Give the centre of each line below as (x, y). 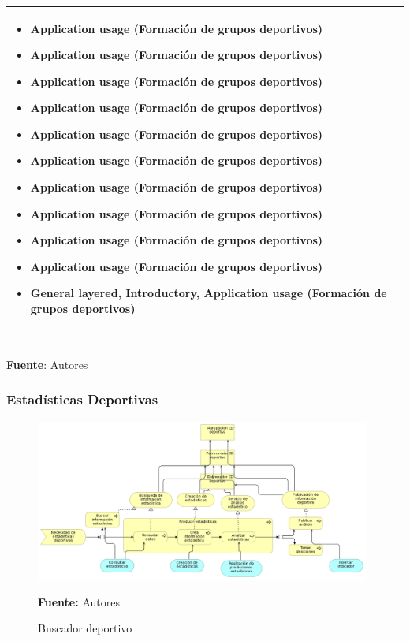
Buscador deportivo (85, 628)
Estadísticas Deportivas (82, 399)
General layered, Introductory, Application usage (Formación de (209, 293)
